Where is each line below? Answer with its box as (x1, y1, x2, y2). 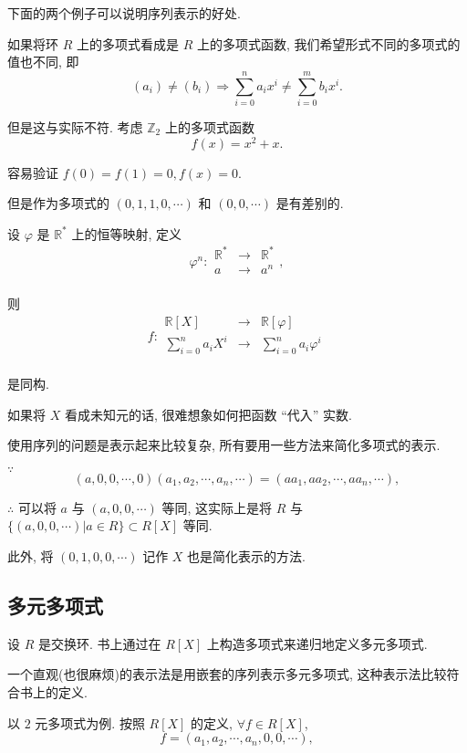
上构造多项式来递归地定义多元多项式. (206, 633, 428, 653)
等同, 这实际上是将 (161, 497, 272, 517)
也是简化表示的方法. (187, 546, 306, 565)
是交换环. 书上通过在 (37, 633, 161, 653)
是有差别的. (275, 193, 344, 213)
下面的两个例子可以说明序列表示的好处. (7, 4, 241, 22)
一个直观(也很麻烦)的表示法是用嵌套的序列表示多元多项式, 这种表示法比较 (7, 664, 447, 684)
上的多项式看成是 (76, 34, 179, 53)
